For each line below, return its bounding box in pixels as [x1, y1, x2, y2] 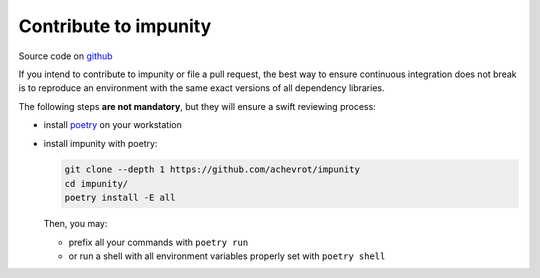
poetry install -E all [64, 192, 176, 204]
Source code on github [18, 50, 114, 62]
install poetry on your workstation [43, 119, 182, 131]
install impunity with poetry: [43, 137, 158, 149]
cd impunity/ [64, 178, 129, 189]
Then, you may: [43, 218, 108, 230]
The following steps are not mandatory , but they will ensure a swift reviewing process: [18, 100, 377, 112]
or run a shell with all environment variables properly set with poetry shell [68, 250, 386, 262]
